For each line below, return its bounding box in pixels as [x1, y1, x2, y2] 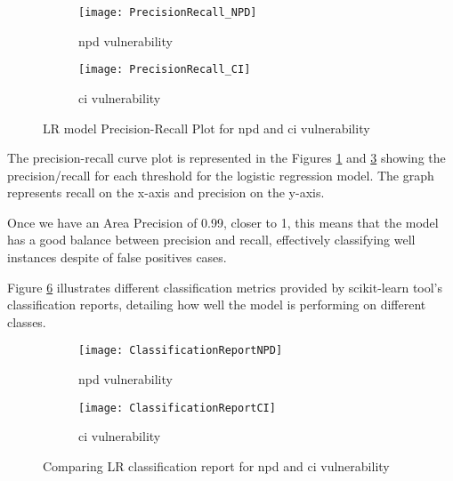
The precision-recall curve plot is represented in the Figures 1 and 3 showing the [7, 148, 446, 167]
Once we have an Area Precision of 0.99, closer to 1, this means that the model [7, 212, 439, 231]
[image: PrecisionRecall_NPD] [78, 6, 257, 19]
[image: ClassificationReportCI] [78, 401, 276, 414]
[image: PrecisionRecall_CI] [78, 63, 251, 76]
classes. [7, 312, 46, 331]
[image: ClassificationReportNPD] [78, 344, 283, 357]
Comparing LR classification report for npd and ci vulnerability [43, 456, 390, 475]
